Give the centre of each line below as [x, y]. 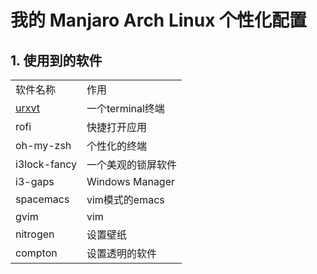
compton [36, 253]
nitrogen [35, 234]
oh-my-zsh [43, 145]
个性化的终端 [116, 146]
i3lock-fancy [46, 164]
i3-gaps [35, 181]
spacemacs [42, 199]
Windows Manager [131, 181]
